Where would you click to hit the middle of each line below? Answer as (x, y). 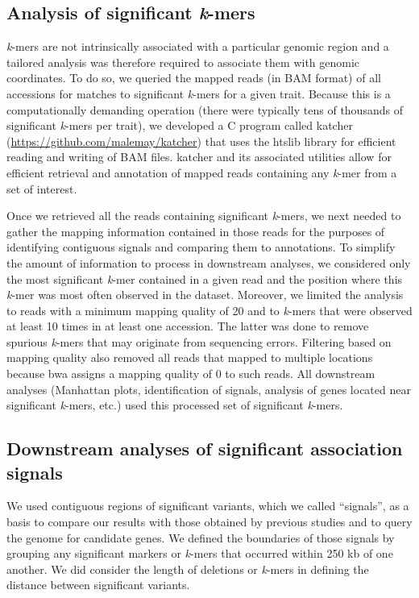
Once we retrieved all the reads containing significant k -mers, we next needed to (204, 216)
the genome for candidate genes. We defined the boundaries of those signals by (201, 537)
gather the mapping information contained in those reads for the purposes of (196, 231)
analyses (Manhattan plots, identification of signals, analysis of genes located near (209, 389)
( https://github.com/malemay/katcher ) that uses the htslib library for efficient (201, 141)
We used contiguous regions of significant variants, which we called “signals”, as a (208, 506)
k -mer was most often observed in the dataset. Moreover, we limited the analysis (205, 295)
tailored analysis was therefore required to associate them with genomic (183, 62)
